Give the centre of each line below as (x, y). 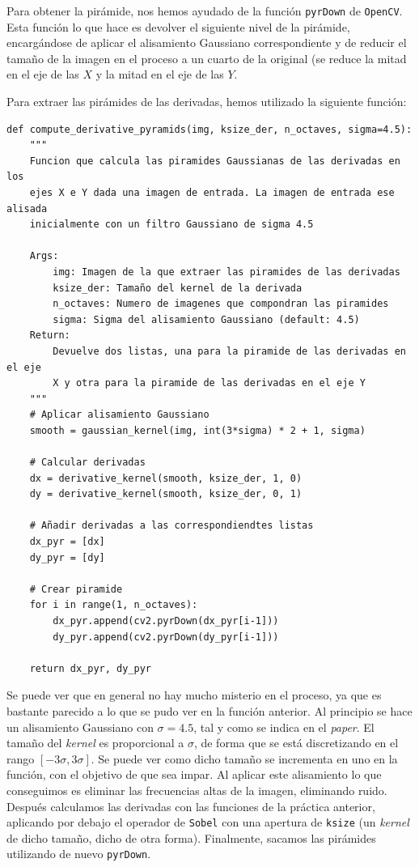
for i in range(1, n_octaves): (114, 605)
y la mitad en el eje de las (160, 74)
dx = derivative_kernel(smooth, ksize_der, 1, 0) (166, 478)
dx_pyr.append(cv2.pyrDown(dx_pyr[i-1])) (166, 621)
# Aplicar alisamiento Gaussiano (119, 415)
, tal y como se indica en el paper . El (284, 727)
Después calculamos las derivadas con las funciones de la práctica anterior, (191, 806)
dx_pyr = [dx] (67, 542)
